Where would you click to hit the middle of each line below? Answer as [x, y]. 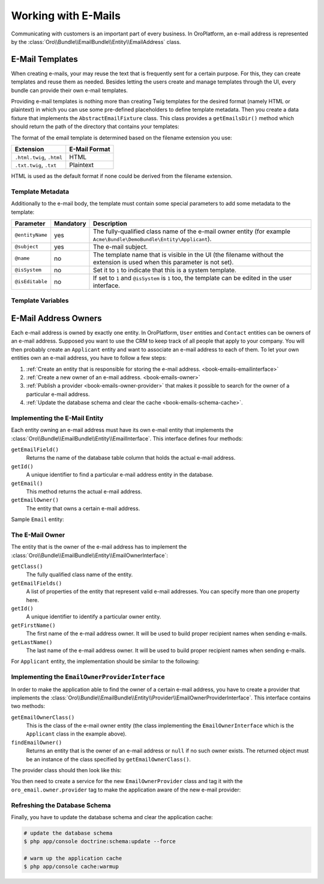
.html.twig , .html [39, 157]
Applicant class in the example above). [76, 734]
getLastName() [32, 642]
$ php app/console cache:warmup [71, 867]
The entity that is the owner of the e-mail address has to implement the [99, 547]
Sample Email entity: [37, 519]
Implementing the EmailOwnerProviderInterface [88, 677]
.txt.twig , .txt [36, 165]
